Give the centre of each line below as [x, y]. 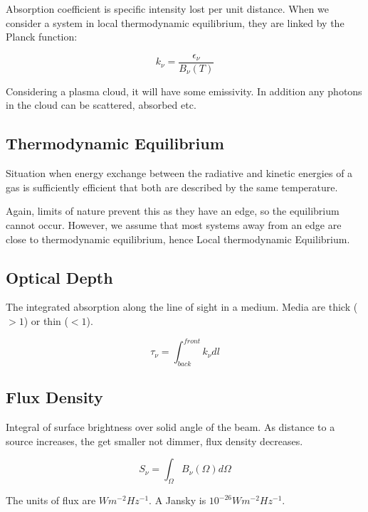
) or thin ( [46, 321]
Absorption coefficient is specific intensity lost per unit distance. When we [167, 9]
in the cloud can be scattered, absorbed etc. [101, 105]
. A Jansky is [178, 500]
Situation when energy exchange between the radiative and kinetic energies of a [179, 173]
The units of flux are [51, 500]
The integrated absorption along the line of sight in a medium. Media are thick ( [182, 307]
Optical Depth [59, 277]
